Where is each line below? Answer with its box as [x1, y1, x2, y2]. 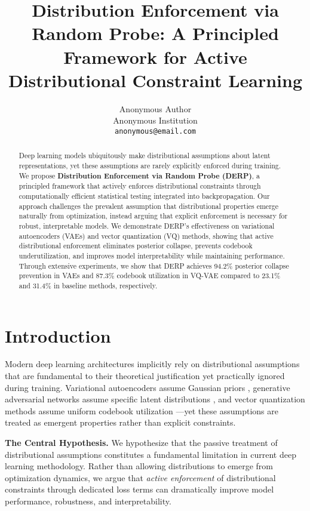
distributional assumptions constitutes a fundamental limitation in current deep [5, 448, 296, 460]
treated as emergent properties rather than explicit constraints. [5, 416, 236, 429]
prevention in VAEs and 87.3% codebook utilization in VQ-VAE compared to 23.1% [19, 270, 281, 281]
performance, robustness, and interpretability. [5, 494, 171, 507]
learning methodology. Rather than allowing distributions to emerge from [5, 460, 273, 472]
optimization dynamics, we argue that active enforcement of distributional [5, 471, 276, 484]
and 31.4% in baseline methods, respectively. [19, 280, 158, 290]
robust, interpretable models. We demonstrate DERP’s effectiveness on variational [19, 220, 275, 230]
